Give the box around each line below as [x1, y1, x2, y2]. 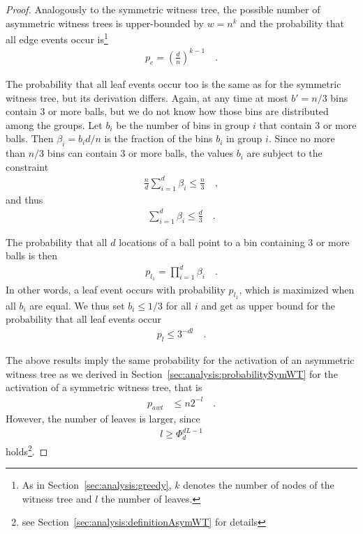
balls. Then [6, 131, 54, 146]
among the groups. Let [6, 117, 103, 132]
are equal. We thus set [29, 298, 125, 312]
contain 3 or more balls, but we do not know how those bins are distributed [6, 104, 329, 119]
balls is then [6, 248, 58, 263]
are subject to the [246, 146, 323, 160]
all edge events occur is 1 [6, 30, 108, 46]
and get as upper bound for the [201, 298, 336, 312]
